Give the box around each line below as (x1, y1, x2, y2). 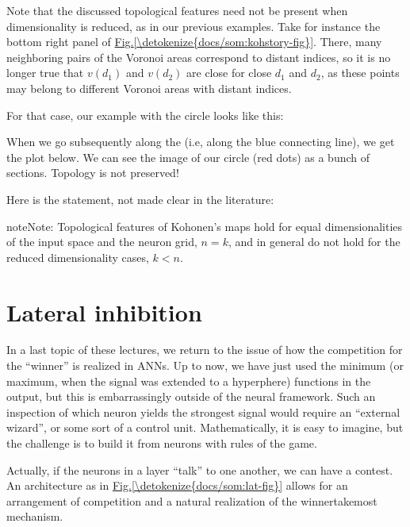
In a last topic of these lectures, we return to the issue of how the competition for (6, 341, 403, 358)
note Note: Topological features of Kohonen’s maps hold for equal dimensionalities (6, 217, 403, 234)
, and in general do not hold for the (228, 233, 400, 250)
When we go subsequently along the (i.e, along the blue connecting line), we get (6, 133, 395, 150)
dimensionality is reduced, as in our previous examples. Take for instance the (6, 17, 381, 34)
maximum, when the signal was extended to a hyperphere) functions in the (6, 372, 371, 389)
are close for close (186, 64, 272, 81)
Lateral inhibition (6, 295, 202, 328)
